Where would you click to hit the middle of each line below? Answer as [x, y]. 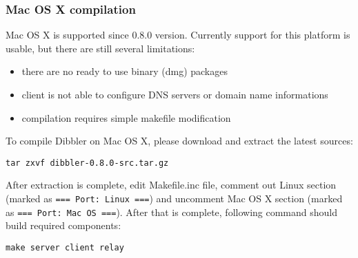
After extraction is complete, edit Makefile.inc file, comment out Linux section [171, 185]
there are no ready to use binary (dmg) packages [125, 71]
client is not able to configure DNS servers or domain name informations [175, 94]
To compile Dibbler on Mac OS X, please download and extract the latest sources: [179, 141]
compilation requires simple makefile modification [126, 117]
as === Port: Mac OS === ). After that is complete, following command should [172, 212]
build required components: [63, 225]
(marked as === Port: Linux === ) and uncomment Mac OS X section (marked [174, 198]
